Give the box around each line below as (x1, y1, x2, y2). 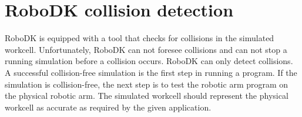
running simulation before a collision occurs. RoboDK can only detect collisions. (5, 55, 293, 67)
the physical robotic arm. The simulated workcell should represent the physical (5, 89, 288, 102)
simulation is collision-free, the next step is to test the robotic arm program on (5, 78, 288, 90)
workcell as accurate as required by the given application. (5, 101, 212, 113)
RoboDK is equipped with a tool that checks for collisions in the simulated (5, 32, 274, 44)
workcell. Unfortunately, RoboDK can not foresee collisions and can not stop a (5, 43, 287, 55)
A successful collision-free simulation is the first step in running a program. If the (5, 66, 297, 78)
